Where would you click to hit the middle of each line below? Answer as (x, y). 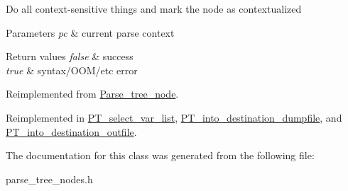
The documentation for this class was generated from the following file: (160, 155)
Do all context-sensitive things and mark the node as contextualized (154, 8)
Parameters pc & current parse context (90, 32)
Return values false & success (70, 56)
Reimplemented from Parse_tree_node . (92, 94)
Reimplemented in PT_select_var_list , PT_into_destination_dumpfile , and (174, 117)
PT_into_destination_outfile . (71, 131)
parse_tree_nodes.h (49, 179)
